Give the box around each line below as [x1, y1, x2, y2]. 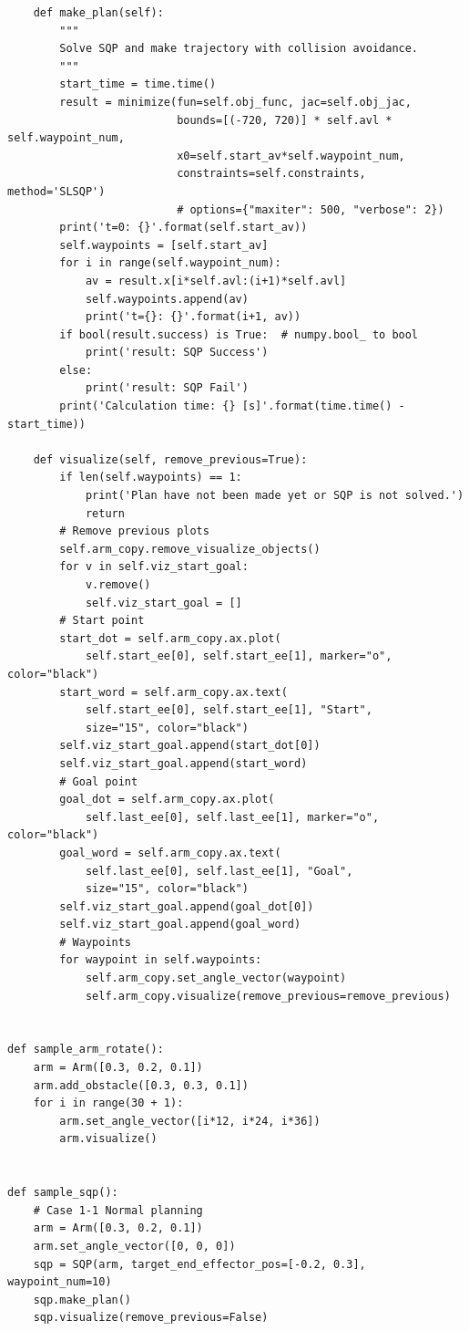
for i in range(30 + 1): [33, 1097, 184, 1110]
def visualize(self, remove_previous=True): [33, 452, 308, 466]
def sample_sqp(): [7, 1186, 118, 1200]
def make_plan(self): [33, 6, 164, 19]
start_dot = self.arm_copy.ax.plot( [59, 631, 281, 645]
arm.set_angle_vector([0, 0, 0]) [33, 1239, 236, 1253]
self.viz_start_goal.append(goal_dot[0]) [59, 899, 314, 913]
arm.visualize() [59, 1132, 158, 1146]
